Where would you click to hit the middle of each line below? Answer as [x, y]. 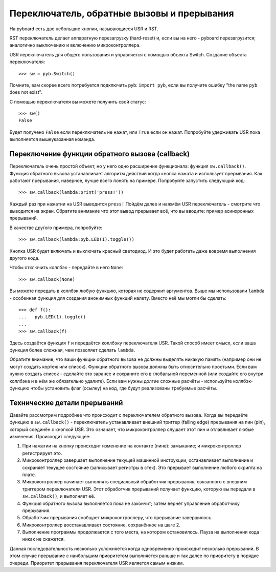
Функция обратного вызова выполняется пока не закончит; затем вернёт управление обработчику [131, 503]
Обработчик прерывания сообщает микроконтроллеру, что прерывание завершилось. [118, 518]
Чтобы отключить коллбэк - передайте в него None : [66, 268]
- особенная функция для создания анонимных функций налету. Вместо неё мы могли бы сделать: [118, 298]
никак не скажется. [43, 539]
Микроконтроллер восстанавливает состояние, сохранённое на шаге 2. [101, 525]
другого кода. [25, 258]
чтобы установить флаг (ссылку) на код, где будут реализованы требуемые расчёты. [124, 388]
